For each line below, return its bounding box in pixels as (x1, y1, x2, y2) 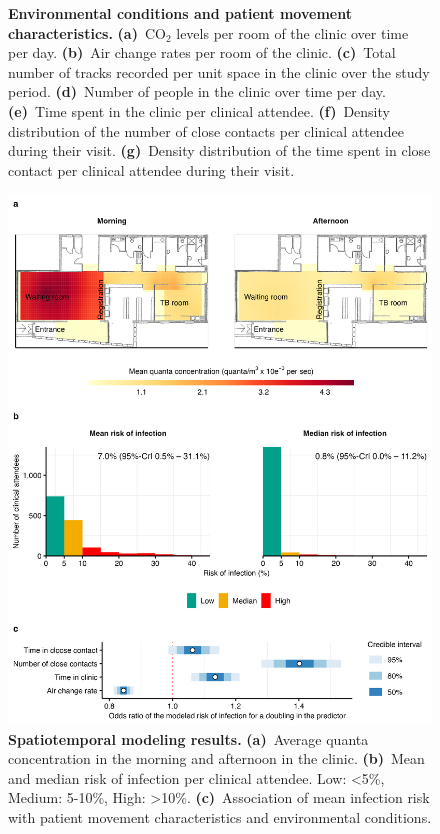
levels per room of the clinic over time (176, 22, 409, 43)
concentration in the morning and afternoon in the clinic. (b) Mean (8, 748, 425, 769)
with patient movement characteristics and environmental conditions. (8, 807, 432, 828)
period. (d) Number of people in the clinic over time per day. (8, 81, 386, 102)
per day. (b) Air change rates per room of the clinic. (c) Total (8, 42, 396, 63)
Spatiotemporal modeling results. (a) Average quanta (8, 728, 369, 749)
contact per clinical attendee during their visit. (8, 159, 295, 180)
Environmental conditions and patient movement (8, 3, 352, 23)
